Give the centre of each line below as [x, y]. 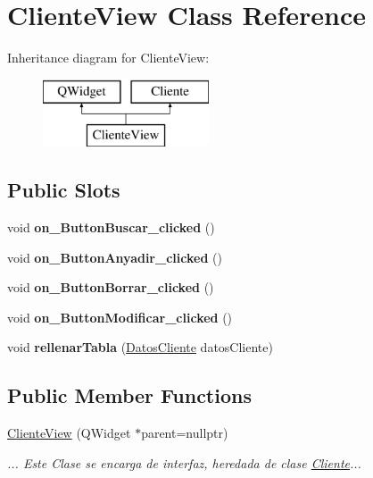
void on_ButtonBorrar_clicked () [111, 287]
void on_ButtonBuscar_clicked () [111, 227]
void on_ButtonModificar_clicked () [120, 317]
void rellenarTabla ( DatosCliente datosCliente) [140, 347]
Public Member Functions [129, 395]
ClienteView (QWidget [69, 433]
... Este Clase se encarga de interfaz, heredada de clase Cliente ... [184, 462]
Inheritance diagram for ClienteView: [108, 58]
